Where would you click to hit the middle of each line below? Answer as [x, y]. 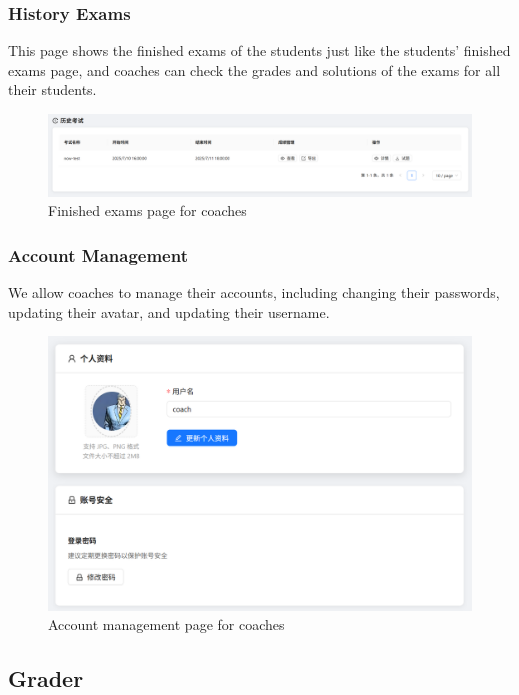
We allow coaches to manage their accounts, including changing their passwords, [254, 292]
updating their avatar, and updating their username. [169, 311]
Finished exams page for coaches [147, 210]
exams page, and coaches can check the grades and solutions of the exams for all [254, 69]
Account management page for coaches [166, 624]
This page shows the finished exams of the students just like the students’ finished [259, 50]
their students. [52, 89]
